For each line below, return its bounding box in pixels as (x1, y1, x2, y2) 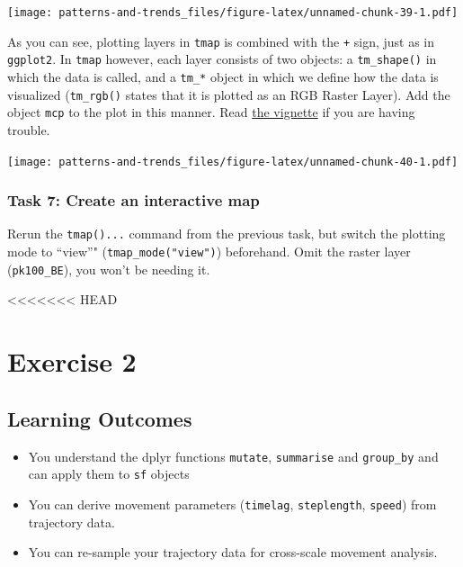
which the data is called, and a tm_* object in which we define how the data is (7, 67, 439, 85)
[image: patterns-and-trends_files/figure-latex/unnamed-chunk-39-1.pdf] (7, 6, 459, 19)
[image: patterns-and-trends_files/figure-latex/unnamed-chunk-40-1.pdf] (7, 155, 459, 168)
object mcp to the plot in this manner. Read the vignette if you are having (7, 103, 415, 121)
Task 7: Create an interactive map (7, 189, 260, 211)
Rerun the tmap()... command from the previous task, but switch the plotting (7, 224, 446, 243)
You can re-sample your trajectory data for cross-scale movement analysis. (28, 543, 438, 562)
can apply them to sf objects (28, 464, 190, 483)
